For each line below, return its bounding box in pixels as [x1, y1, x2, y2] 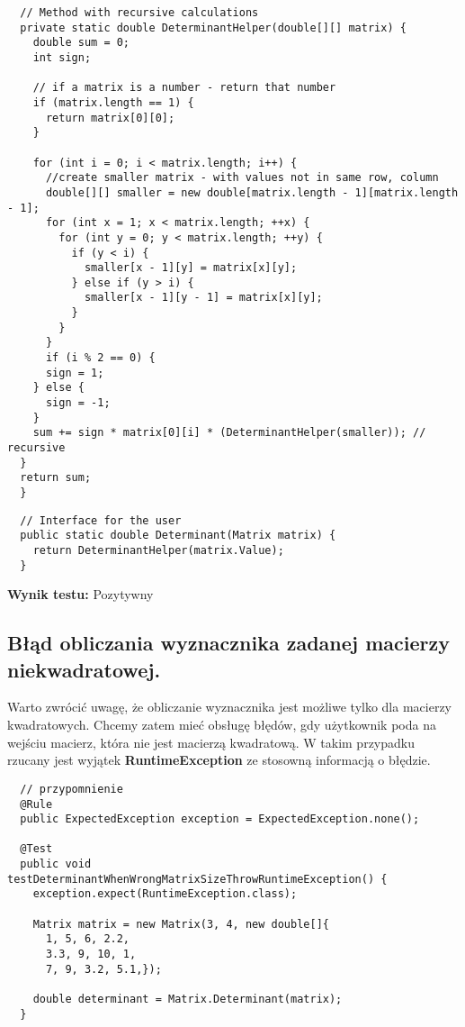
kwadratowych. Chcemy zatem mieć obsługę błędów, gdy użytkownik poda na [7, 715, 436, 734]
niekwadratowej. [7, 655, 161, 683]
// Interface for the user [20, 513, 182, 527]
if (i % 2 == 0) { [45, 351, 156, 365]
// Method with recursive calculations [20, 6, 259, 19]
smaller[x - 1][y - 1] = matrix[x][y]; [84, 291, 323, 304]
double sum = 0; [32, 36, 130, 50]
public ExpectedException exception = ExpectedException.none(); [20, 813, 420, 826]
